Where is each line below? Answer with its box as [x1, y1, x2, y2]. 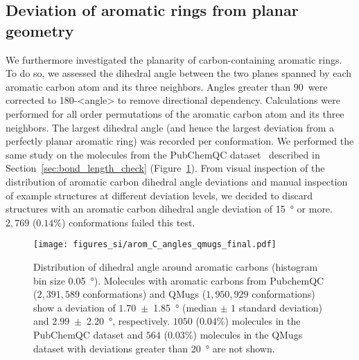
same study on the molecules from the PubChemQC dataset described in [6, 147, 320, 161]
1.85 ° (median [153, 300, 217, 314]
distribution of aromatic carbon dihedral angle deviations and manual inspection [6, 174, 348, 188]
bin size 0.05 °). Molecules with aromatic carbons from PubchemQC [33, 273, 324, 287]
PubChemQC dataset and [33, 327, 143, 341]
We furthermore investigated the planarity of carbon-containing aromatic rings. [6, 52, 342, 66]
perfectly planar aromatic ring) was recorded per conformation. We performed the [6, 134, 354, 148]
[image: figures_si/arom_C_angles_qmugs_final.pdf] [33, 240, 277, 250]
